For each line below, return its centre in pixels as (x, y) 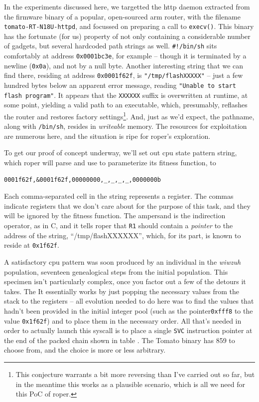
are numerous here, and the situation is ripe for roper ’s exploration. (107, 136)
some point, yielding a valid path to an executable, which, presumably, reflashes (126, 105)
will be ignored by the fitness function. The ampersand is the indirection (115, 215)
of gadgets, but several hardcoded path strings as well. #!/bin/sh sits (111, 46)
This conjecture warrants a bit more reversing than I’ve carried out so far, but (135, 374)
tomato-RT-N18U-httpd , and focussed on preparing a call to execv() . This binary (129, 26)
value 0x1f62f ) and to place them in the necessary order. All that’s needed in (123, 320)
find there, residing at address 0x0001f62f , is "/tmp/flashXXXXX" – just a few (124, 75)
